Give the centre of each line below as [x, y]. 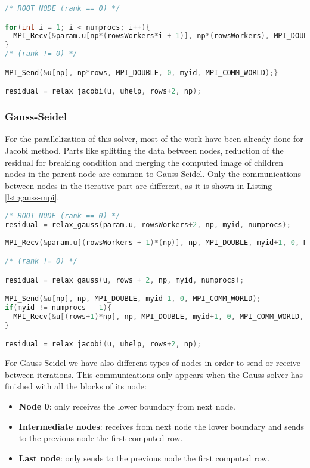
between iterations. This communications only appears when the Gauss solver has [154, 374]
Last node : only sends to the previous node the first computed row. [144, 458]
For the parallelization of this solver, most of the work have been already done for [154, 139]
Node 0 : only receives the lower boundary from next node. [127, 406]
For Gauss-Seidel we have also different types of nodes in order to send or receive [153, 363]
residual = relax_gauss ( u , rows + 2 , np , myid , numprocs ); [125, 280]
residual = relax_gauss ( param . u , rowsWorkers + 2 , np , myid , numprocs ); [148, 224]
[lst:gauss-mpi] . [32, 197]
